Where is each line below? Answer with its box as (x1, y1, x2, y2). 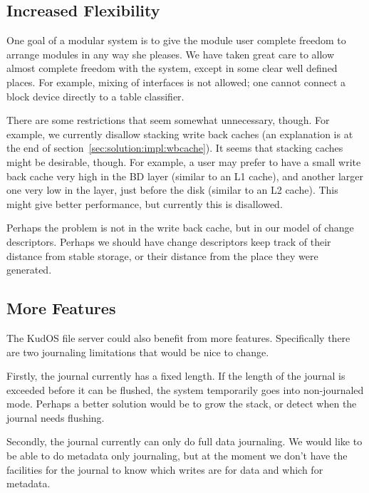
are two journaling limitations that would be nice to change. (6, 344, 269, 359)
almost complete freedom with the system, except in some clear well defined (6, 61, 338, 76)
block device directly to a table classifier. (6, 88, 184, 103)
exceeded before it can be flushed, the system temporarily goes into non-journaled (6, 382, 364, 397)
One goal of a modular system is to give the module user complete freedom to (6, 33, 346, 48)
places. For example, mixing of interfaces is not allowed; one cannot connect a (6, 74, 346, 89)
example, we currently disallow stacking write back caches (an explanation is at (6, 126, 353, 141)
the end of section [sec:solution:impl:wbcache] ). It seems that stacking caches (6, 140, 343, 155)
